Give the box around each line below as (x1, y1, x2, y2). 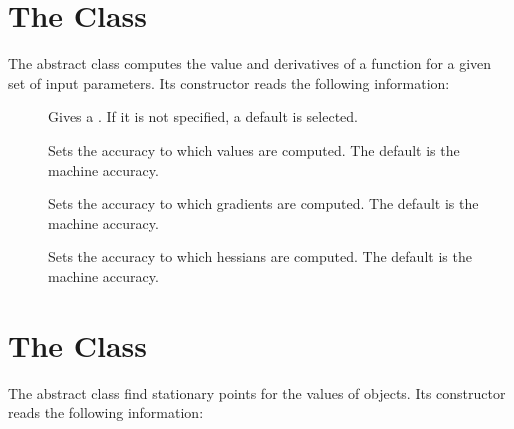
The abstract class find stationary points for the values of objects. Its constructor (8, 382, 506, 403)
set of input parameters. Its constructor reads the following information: (8, 72, 450, 93)
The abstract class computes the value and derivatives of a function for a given (8, 53, 492, 74)
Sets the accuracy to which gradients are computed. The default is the (48, 193, 479, 214)
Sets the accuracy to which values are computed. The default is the (48, 139, 460, 160)
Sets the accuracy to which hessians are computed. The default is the (48, 246, 472, 267)
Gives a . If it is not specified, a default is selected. (48, 106, 359, 127)
